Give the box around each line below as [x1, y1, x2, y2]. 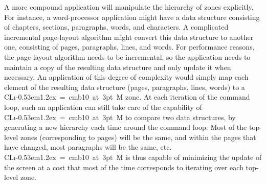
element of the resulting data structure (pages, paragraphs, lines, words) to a [4, 81, 245, 92]
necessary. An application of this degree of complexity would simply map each [4, 72, 249, 82]
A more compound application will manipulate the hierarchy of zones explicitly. [4, 2, 254, 12]
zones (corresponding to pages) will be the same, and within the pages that [20, 131, 256, 142]
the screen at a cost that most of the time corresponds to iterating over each [4, 162, 243, 172]
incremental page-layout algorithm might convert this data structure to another [4, 31, 254, 42]
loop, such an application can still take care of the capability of [4, 101, 202, 112]
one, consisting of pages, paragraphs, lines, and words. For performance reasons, [4, 41, 255, 52]
